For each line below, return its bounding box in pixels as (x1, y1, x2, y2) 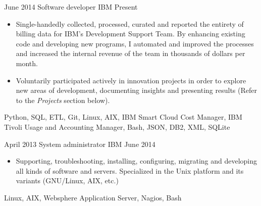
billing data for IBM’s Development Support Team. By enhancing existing (16, 28, 245, 39)
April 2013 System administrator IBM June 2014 (4, 138, 155, 149)
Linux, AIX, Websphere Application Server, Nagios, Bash (4, 192, 182, 202)
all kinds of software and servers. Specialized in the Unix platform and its (16, 165, 244, 176)
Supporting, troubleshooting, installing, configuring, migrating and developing (16, 156, 257, 166)
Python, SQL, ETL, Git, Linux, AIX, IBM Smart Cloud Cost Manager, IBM (4, 112, 242, 122)
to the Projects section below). (16, 94, 110, 105)
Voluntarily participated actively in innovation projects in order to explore (16, 75, 246, 85)
